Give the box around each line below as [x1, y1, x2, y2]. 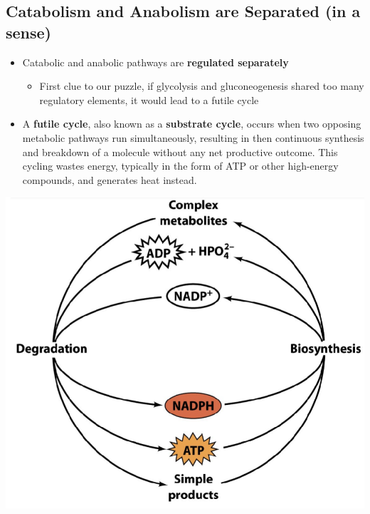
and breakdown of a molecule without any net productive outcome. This [22, 144, 338, 159]
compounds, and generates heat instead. [22, 172, 197, 187]
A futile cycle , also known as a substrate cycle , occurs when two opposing [22, 116, 361, 131]
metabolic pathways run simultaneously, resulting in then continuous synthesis [22, 130, 364, 145]
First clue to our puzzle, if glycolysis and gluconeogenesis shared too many [39, 78, 364, 93]
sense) [6, 21, 52, 43]
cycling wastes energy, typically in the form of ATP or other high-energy [22, 158, 339, 173]
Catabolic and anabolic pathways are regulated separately [22, 54, 289, 69]
